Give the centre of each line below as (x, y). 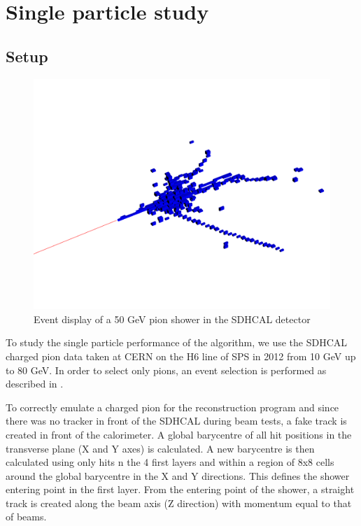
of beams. (26, 517)
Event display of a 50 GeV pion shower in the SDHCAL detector (172, 319)
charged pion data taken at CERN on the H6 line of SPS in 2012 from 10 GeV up (181, 356)
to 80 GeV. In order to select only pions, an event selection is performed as (166, 370)
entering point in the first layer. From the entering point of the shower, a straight (180, 489)
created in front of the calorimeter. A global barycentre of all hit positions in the (179, 434)
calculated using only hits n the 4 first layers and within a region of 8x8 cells (170, 462)
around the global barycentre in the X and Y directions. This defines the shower (178, 475)
